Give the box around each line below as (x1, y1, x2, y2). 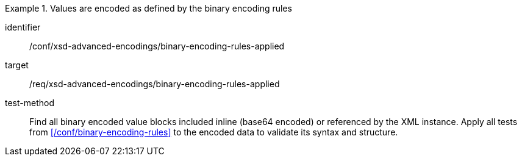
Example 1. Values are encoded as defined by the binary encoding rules (5, 3, 292, 13)
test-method (5, 98, 54, 108)
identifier (5, 22, 41, 32)
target (5, 60, 29, 70)
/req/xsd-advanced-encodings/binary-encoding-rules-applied (29, 79, 280, 89)
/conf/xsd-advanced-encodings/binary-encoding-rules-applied (29, 41, 285, 51)
